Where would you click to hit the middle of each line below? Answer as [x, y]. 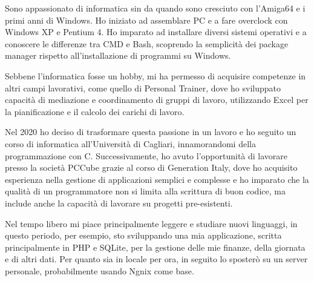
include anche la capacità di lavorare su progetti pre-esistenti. [119, 203]
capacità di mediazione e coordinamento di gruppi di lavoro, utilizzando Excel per [157, 100]
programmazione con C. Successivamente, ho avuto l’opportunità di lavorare [146, 155]
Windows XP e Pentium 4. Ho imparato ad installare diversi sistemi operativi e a [156, 32]
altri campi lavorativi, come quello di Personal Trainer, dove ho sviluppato [143, 88]
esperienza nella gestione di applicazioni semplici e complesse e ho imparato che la [157, 179]
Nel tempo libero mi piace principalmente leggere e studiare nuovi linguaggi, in [151, 223]
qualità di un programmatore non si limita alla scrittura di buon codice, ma [145, 191]
